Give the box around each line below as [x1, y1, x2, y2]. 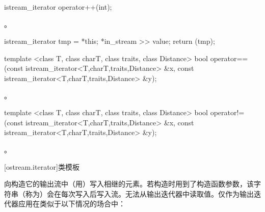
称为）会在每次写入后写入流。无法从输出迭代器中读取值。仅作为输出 [25, 188, 254, 199]
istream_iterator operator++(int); [4, 2, 112, 12]
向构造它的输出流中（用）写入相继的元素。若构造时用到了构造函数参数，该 [4, 178, 254, 189]
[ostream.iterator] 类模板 [4, 161, 79, 172]
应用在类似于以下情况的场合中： [18, 198, 125, 209]
